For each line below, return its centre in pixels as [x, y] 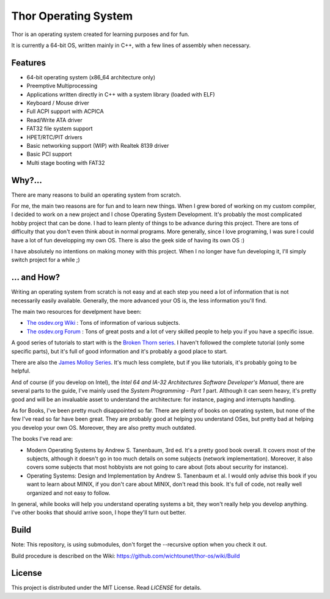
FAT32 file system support [60, 129]
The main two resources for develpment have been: [76, 312]
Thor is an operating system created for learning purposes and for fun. [100, 34]
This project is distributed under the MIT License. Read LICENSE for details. [106, 588]
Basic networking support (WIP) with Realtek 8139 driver [98, 145]
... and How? [36, 278]
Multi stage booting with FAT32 [66, 162]
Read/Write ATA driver [54, 120]
